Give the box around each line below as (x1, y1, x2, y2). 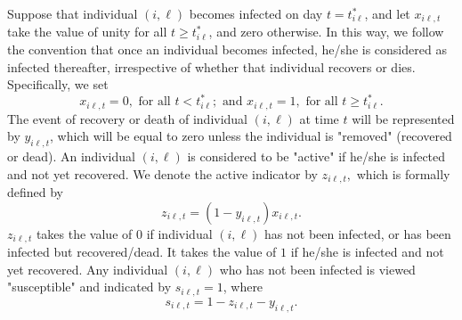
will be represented (352, 109, 455, 127)
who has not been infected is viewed (219, 259, 416, 278)
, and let (364, 4, 410, 22)
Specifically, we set (7, 75, 109, 94)
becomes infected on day (189, 4, 323, 22)
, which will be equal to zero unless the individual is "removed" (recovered (50, 127, 452, 145)
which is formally (356, 164, 450, 183)
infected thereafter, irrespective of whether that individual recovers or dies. (7, 57, 416, 76)
